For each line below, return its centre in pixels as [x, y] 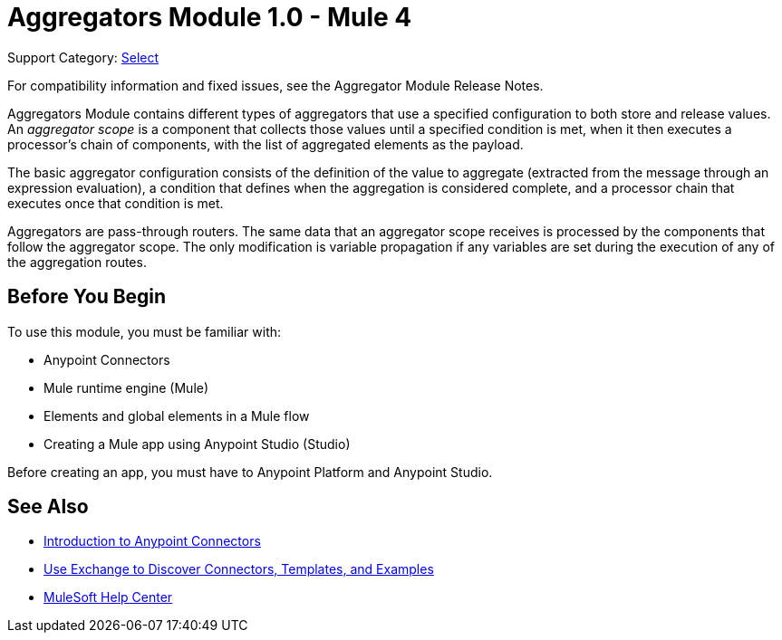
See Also [48, 507]
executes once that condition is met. [116, 203]
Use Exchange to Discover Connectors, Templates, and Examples [239, 569]
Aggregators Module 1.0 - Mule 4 [210, 17]
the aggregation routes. [77, 262]
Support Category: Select [83, 57]
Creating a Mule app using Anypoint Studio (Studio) [197, 444]
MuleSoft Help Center [108, 597]
